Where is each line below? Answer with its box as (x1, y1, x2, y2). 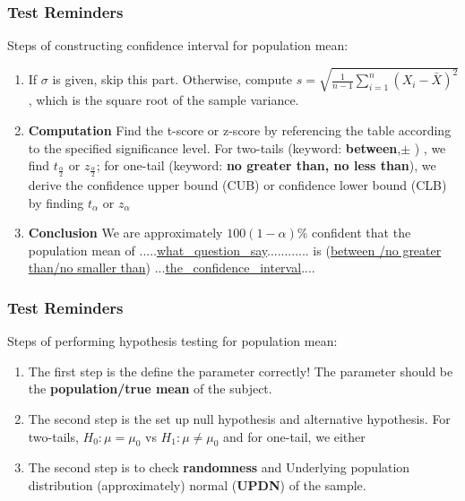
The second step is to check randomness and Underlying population (28, 458, 410, 477)
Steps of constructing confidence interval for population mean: (7, 36, 349, 55)
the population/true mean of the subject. (28, 379, 272, 398)
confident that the (312, 223, 411, 242)
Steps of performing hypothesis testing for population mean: (7, 332, 338, 350)
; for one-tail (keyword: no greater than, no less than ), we (96, 156, 436, 175)
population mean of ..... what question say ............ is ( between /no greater (28, 240, 442, 259)
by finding (28, 193, 84, 212)
